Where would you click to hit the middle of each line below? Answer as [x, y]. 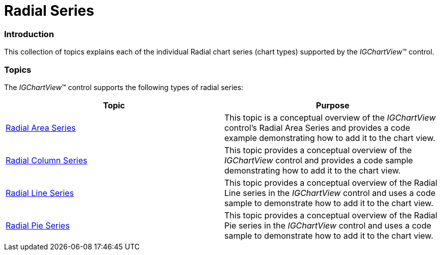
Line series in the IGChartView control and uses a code [330, 193]
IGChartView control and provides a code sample [319, 160]
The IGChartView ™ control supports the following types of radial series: [124, 87]
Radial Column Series [47, 160]
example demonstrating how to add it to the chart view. [330, 138]
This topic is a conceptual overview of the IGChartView [330, 117]
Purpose [333, 105]
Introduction [29, 34]
